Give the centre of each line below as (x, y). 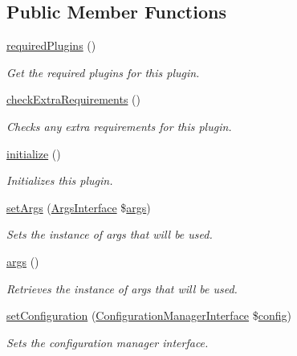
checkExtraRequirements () (73, 99)
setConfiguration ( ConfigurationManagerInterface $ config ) (149, 315)
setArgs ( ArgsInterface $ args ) (79, 207)
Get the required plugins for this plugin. (103, 72)
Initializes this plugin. (60, 180)
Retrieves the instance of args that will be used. (122, 288)
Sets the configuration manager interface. (108, 342)
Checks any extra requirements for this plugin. (119, 126)
